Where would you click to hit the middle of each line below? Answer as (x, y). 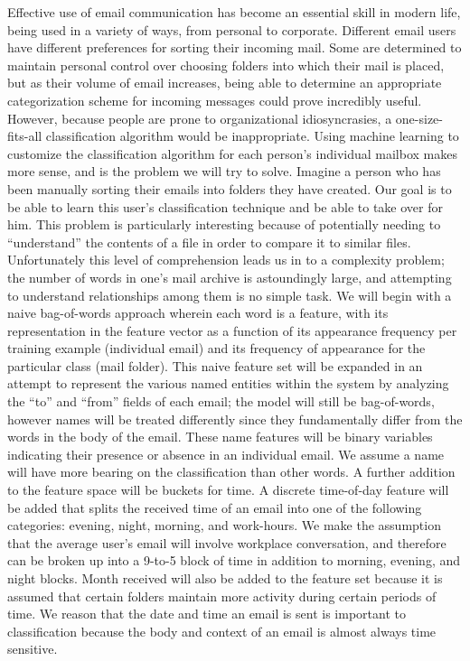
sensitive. (33, 649)
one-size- (419, 118)
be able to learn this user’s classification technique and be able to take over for (225, 206)
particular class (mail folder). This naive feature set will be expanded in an (215, 365)
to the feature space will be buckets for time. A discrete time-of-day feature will (228, 490)
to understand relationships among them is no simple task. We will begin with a (230, 295)
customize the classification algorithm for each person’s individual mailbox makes (232, 153)
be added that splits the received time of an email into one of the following (215, 507)
